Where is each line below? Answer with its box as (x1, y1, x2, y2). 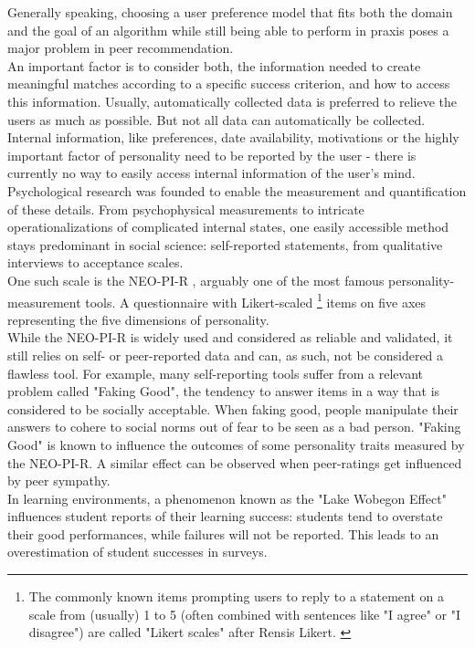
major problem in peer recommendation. (7, 38, 234, 57)
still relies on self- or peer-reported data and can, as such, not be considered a (7, 345, 444, 364)
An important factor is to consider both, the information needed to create (7, 56, 421, 75)
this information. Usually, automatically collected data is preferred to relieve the (7, 91, 457, 110)
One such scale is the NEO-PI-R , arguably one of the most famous (7, 270, 385, 289)
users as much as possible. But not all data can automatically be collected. (7, 110, 426, 129)
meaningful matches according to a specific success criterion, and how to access (7, 74, 450, 93)
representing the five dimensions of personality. (7, 309, 269, 329)
